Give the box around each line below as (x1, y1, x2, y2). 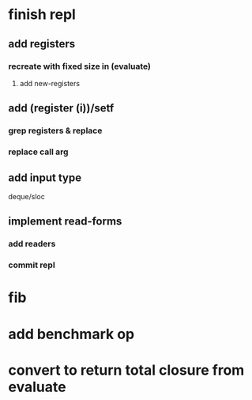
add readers (8, 239, 56, 250)
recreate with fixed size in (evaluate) (8, 61, 152, 72)
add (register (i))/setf (8, 101, 115, 115)
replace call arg (8, 146, 69, 157)
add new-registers (19, 78, 81, 88)
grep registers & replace (8, 125, 103, 136)
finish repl (8, 6, 77, 24)
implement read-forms (8, 215, 122, 228)
